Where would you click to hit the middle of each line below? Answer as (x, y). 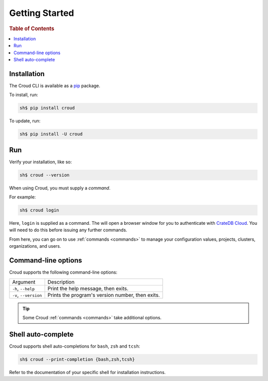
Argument (24, 282)
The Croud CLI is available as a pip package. (55, 86)
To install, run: (24, 95)
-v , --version (27, 295)
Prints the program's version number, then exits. (104, 295)
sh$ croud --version (44, 175)
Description (61, 282)
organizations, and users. (35, 246)
